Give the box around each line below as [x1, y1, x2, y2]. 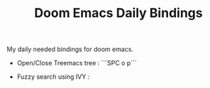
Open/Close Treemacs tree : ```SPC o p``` [16, 59, 138, 67]
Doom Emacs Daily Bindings [34, 5, 203, 21]
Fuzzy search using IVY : [16, 72, 90, 81]
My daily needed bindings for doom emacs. [6, 45, 134, 54]
